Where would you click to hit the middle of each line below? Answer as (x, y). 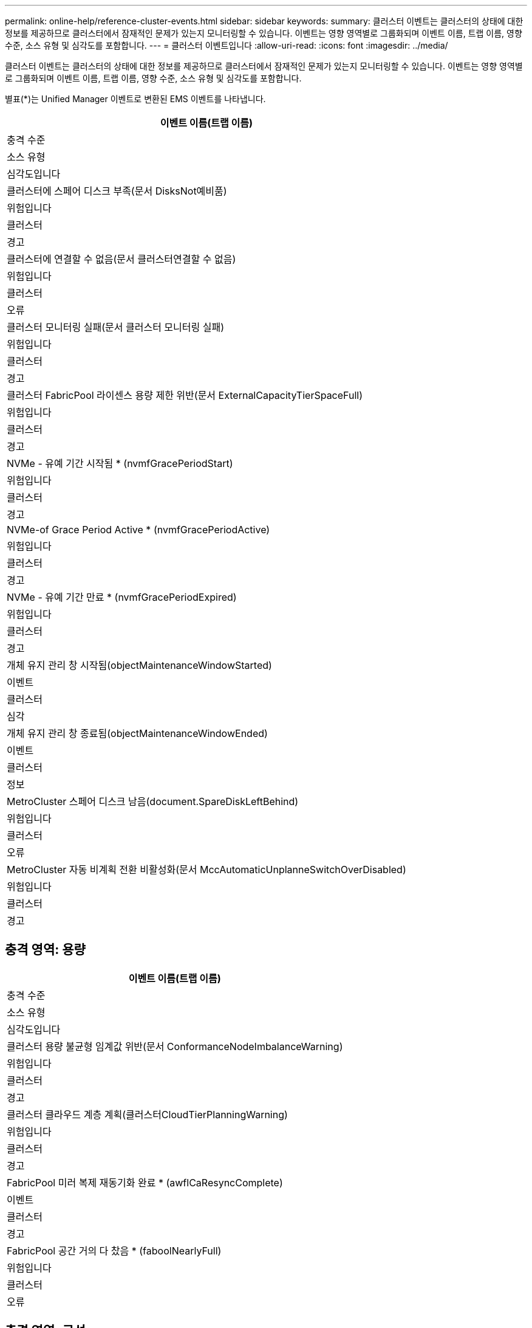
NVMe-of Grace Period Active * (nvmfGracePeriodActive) (138, 530)
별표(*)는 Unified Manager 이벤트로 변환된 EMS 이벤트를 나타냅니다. (135, 99)
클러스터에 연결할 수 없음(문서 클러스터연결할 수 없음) (121, 259)
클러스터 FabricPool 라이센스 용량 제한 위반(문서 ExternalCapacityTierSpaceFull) (185, 395)
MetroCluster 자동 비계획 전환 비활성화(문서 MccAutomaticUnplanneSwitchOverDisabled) (206, 870)
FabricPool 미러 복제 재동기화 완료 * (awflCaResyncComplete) (145, 1182)
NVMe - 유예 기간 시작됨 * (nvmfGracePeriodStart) (120, 463)
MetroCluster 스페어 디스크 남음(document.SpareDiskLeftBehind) (153, 801)
